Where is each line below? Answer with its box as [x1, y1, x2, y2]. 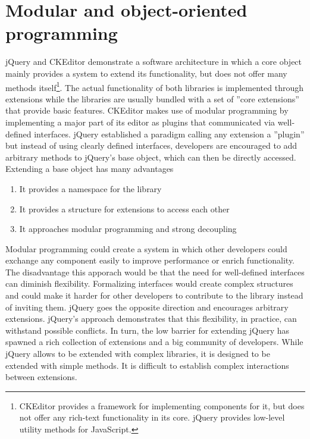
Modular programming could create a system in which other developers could [5, 242, 287, 255]
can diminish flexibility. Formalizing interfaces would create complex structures [5, 277, 293, 290]
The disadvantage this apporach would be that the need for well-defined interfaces [5, 265, 305, 278]
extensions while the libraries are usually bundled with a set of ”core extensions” [5, 92, 299, 105]
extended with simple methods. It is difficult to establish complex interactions [5, 359, 289, 371]
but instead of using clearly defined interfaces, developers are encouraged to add [5, 139, 298, 152]
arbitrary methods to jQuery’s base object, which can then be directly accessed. [5, 150, 296, 163]
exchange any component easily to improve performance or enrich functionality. [5, 254, 295, 266]
